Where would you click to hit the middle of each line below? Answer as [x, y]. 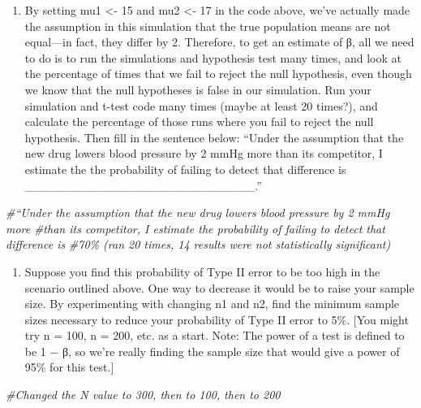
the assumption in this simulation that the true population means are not [208, 26]
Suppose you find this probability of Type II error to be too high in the [202, 271]
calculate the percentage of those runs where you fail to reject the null [199, 122]
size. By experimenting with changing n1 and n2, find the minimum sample [212, 304]
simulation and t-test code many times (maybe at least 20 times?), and [201, 105]
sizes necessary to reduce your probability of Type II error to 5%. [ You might [217, 319]
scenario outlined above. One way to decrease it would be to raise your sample [219, 287]
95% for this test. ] [69, 367]
